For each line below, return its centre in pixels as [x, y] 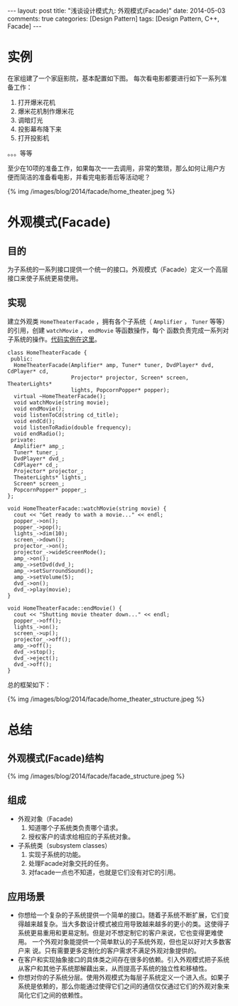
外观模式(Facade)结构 [56, 758]
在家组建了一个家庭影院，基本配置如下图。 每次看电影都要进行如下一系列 [114, 78]
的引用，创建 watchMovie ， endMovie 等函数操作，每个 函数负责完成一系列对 [118, 330]
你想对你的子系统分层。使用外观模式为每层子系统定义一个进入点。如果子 [123, 978]
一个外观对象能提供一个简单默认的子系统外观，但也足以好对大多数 [128, 942]
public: [22, 359]
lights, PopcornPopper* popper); [120, 390]
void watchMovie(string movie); [62, 403]
